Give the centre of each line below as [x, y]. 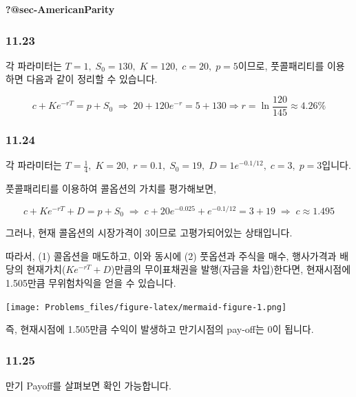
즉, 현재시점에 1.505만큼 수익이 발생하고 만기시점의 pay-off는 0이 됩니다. [160, 329]
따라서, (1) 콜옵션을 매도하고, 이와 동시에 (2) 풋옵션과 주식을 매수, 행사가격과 [171, 255]
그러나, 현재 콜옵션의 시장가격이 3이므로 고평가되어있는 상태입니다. [149, 233]
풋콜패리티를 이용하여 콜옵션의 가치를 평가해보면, [111, 189]
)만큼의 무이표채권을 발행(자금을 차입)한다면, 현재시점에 [231, 269]
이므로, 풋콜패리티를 [281, 65]
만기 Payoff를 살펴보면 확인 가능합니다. [88, 386]
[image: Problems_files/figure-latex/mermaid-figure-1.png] [146, 307]
